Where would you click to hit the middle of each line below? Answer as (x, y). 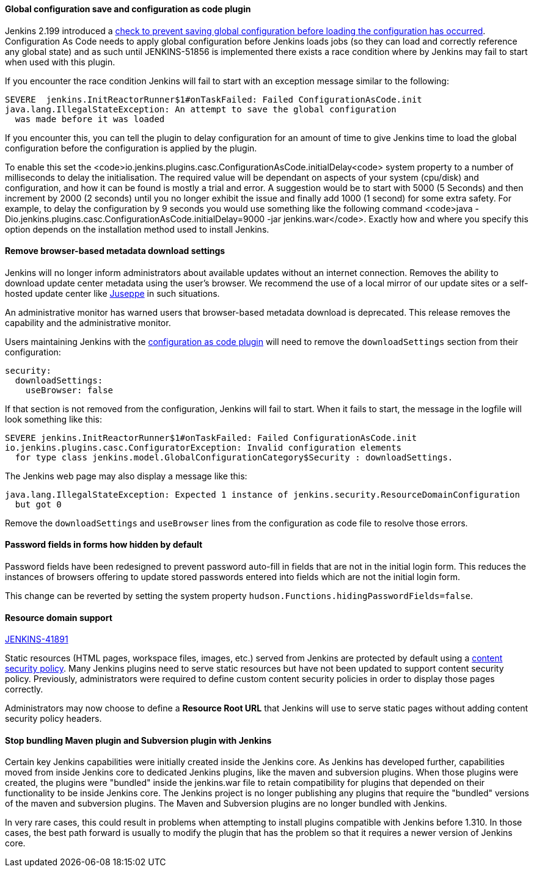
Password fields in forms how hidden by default (104, 545)
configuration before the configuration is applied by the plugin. (131, 148)
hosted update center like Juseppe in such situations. (112, 293)
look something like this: (53, 419)
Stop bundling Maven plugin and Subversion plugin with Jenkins (138, 740)
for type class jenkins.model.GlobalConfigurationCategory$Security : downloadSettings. (234, 457)
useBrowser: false (69, 390)
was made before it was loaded (90, 119)
